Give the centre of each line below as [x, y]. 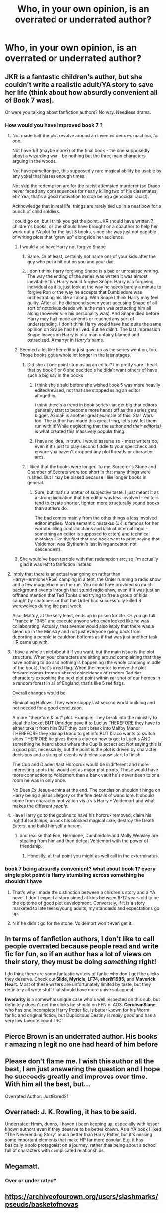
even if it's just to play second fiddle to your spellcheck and [95, 446]
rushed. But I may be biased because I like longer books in [87, 477]
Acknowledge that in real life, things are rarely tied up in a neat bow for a [86, 206]
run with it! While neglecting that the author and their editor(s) [98, 426]
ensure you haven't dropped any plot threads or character [94, 452]
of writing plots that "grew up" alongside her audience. [68, 237]
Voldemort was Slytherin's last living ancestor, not [86, 544]
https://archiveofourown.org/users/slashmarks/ [82, 1197]
